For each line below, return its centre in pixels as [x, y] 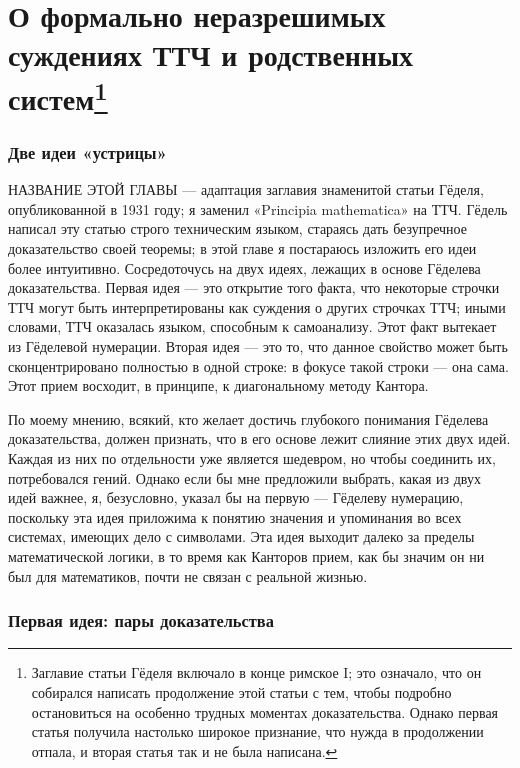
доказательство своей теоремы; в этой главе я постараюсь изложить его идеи [242, 248]
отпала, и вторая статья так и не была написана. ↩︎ [184, 750]
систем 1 [58, 95]
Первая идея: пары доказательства [141, 620]
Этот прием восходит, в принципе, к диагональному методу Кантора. [218, 385]
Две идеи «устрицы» [88, 152]
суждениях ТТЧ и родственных [210, 54]
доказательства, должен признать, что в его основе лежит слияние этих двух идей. [259, 438]
